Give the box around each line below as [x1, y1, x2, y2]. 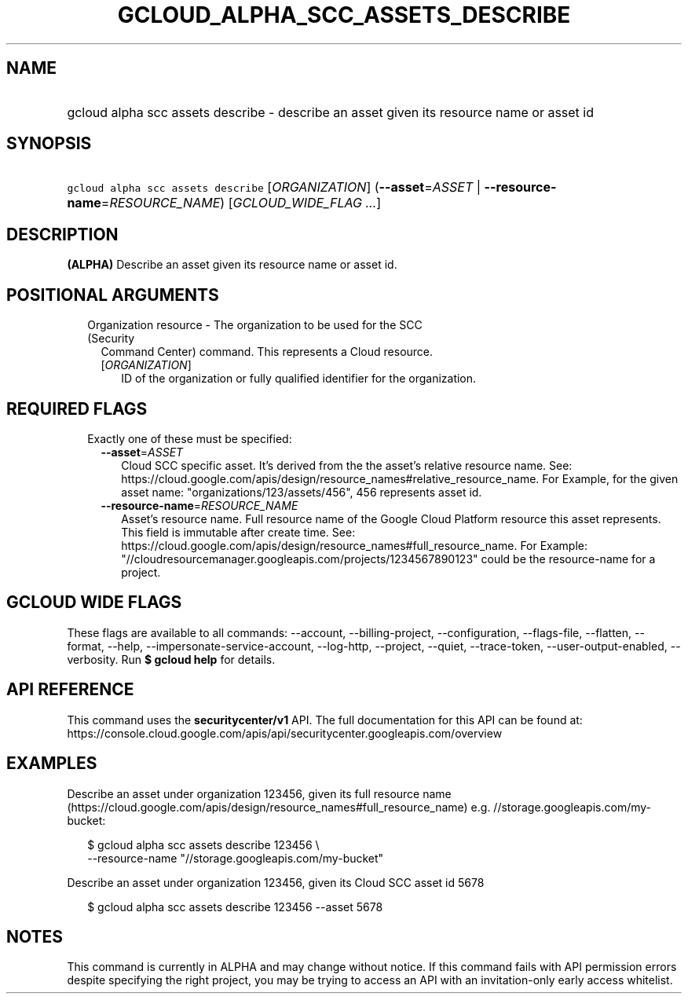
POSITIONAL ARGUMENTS [6, 284, 219, 305]
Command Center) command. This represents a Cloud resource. [101, 345, 434, 359]
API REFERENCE [6, 679, 134, 700]
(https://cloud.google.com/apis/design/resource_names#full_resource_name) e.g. [67, 800, 491, 814]
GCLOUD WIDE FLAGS [6, 592, 182, 613]
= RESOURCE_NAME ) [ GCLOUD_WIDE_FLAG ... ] [101, 195, 382, 211]
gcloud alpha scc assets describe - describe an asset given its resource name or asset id [67, 104, 595, 120]
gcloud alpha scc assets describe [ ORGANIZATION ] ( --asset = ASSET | [67, 179, 481, 196]
